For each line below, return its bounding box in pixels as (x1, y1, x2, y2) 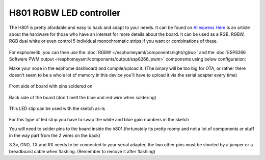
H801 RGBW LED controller (9, 7, 121, 18)
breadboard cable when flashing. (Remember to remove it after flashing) (9, 149, 156, 155)
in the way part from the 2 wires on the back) (9, 133, 101, 138)
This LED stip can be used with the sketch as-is (9, 106, 106, 111)
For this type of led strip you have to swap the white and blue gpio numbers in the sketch (9, 117, 189, 123)
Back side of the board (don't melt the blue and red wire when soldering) (9, 94, 157, 100)
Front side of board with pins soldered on (9, 83, 93, 89)
